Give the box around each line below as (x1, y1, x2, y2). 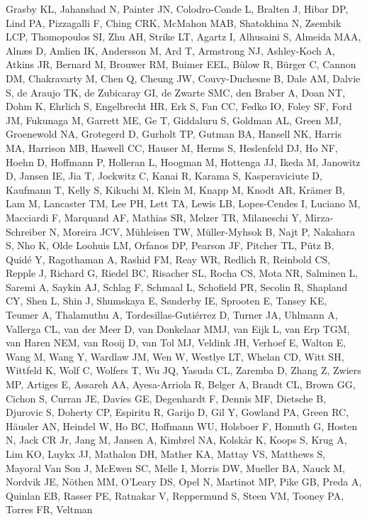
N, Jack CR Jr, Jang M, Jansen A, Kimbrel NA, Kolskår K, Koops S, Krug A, (6, 432, 347, 447)
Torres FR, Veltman (6, 502, 93, 517)
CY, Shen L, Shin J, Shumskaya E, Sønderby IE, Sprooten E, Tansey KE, (6, 293, 327, 308)
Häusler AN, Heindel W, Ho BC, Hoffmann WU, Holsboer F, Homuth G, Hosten (6, 418, 358, 433)
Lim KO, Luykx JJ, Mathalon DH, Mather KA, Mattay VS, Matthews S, (6, 446, 326, 461)
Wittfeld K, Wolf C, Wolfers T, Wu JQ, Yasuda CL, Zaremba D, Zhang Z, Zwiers (6, 363, 361, 378)
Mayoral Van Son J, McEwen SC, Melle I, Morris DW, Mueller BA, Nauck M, (6, 460, 345, 475)
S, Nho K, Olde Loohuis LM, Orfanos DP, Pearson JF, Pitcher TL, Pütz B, (6, 238, 334, 253)
